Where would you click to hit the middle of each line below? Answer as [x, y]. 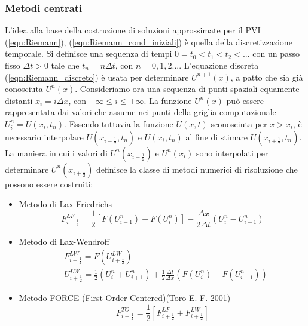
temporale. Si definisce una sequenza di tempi [89, 53]
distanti [19, 100]
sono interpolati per [232, 153]
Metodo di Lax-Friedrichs [65, 204]
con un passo [276, 53]
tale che [65, 65]
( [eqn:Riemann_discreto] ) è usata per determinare [97, 77]
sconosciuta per [239, 123]
